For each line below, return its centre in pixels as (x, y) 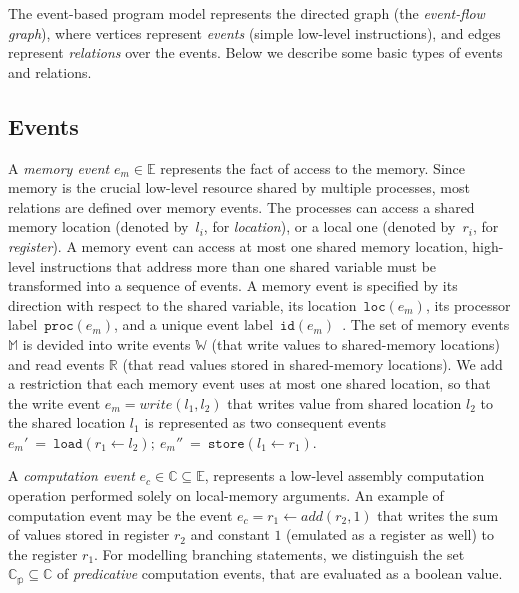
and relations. (50, 71)
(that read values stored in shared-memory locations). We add (312, 363)
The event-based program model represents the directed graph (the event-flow (246, 13)
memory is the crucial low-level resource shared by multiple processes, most (239, 187)
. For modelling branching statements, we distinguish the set (279, 553)
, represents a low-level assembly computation (344, 475)
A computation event (71, 475)
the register (43, 553)
